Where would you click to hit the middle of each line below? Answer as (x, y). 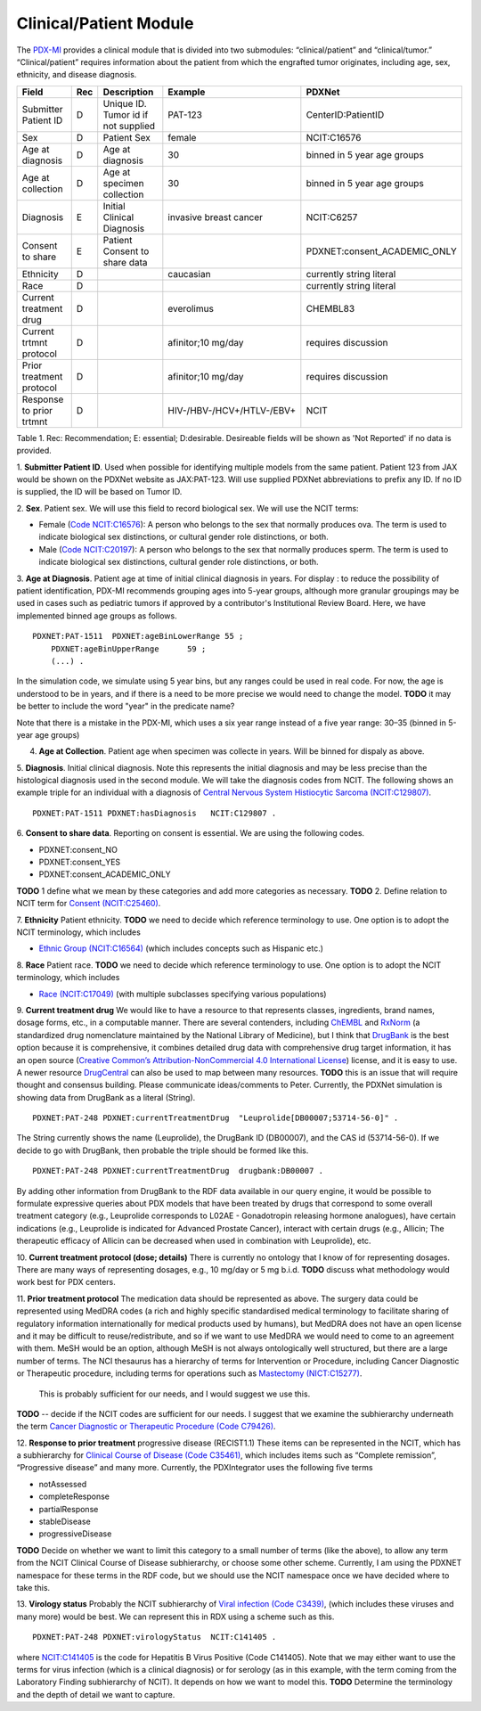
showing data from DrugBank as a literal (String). (106, 1097)
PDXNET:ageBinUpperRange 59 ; (128, 649)
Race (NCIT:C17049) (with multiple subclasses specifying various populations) (183, 994)
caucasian (189, 274)
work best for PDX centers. (66, 1282)
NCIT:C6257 (332, 217)
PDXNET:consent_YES (80, 862)
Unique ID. (125, 103)
